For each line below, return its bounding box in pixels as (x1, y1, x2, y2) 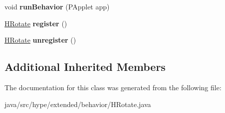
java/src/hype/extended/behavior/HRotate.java (4, 99, 151, 109)
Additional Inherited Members (4, 59, 166, 74)
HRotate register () (4, 18, 67, 28)
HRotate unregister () (4, 35, 76, 45)
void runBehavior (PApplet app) (4, 1, 110, 11)
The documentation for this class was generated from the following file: (4, 82, 222, 92)
